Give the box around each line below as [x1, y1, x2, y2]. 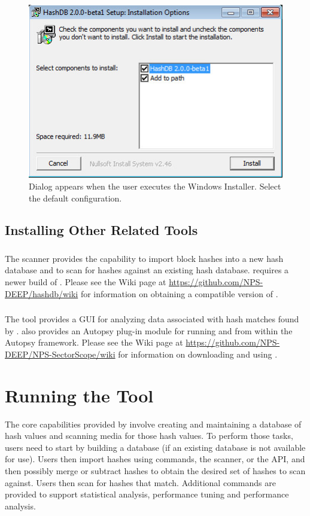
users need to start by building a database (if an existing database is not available [5, 441, 306, 453]
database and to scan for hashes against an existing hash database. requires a [5, 264, 289, 276]
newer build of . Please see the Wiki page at [5, 275, 166, 288]
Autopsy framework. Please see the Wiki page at [5, 336, 183, 349]
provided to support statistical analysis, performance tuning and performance [5, 488, 289, 500]
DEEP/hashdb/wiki [5, 287, 78, 300]
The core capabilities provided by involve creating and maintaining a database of [5, 417, 302, 430]
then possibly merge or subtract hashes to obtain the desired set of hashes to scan [5, 464, 306, 477]
